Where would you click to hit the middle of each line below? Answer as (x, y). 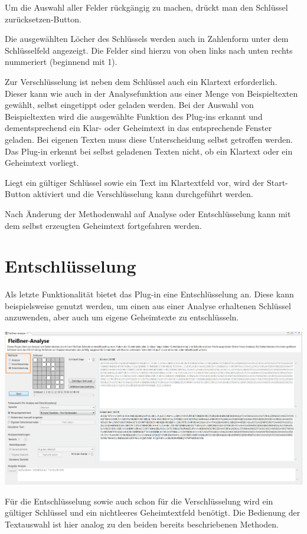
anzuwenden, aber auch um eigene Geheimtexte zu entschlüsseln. (122, 317)
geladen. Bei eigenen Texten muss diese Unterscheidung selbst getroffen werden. (149, 139)
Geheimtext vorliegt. (42, 163)
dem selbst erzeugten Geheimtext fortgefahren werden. (103, 225)
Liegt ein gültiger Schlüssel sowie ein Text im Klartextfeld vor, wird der (135, 182)
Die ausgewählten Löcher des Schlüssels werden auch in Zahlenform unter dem (147, 39)
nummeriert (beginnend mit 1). (61, 62)
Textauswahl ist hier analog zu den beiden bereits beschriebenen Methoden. (142, 524)
